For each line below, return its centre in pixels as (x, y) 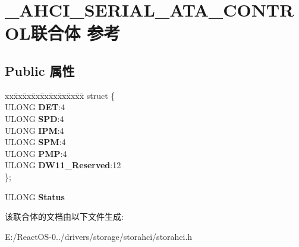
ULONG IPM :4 (34, 130)
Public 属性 (40, 70)
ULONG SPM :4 (35, 142)
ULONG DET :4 (35, 107)
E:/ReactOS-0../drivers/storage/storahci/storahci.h (99, 236)
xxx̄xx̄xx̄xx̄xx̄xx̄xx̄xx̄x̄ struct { (60, 95)
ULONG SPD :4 (34, 118)
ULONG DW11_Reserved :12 (63, 165)
